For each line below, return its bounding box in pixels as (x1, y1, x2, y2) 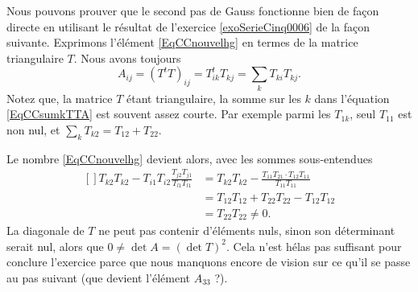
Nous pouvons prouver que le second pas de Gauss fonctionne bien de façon (6, 2, 379, 19)
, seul (350, 105, 376, 122)
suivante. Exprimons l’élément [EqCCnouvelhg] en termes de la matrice (6, 34, 358, 51)
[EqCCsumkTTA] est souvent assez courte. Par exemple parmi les (6, 105, 331, 122)
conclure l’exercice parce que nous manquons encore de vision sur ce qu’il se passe (6, 253, 411, 270)
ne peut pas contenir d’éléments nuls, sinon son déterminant (98, 222, 395, 239)
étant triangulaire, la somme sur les (126, 89, 301, 106)
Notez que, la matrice (6, 89, 113, 106)
